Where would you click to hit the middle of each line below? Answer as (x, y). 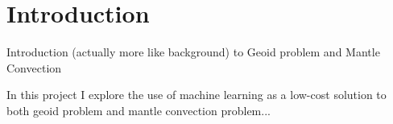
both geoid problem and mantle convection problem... (139, 110)
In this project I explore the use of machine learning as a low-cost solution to (196, 95)
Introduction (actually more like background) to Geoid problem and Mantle (193, 52)
